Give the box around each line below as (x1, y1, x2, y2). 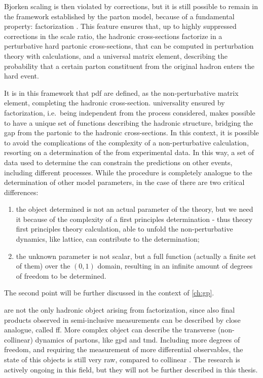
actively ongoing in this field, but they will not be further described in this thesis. (4, 364, 258, 374)
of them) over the (16, 260, 70, 271)
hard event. (4, 70, 39, 81)
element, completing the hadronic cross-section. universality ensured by (4, 97, 225, 108)
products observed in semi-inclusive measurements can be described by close (4, 314, 241, 325)
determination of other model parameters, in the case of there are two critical (4, 177, 245, 187)
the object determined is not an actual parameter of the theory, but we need (16, 204, 253, 214)
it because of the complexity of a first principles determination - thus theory (16, 213, 253, 224)
